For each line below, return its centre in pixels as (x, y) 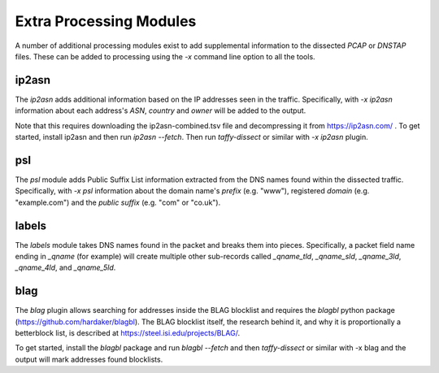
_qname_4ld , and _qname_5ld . (65, 267)
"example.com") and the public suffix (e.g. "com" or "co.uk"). (118, 202)
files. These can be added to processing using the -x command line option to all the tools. (165, 56)
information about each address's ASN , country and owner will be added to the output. (161, 111)
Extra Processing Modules (106, 21)
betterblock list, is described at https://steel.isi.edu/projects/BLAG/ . (127, 333)
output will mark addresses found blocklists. (89, 359)
